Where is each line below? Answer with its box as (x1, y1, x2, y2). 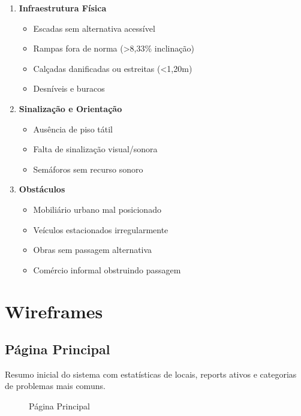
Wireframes (5, 299, 103, 323)
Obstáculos (19, 183, 65, 195)
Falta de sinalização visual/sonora (33, 143, 158, 155)
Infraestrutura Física (19, 2, 107, 14)
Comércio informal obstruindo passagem (33, 263, 181, 276)
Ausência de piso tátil (33, 122, 113, 135)
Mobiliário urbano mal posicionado (33, 203, 161, 215)
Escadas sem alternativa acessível (33, 22, 155, 34)
